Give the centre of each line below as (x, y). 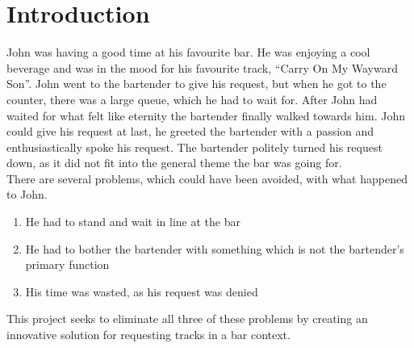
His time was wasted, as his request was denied (142, 291)
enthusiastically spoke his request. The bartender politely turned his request (194, 147)
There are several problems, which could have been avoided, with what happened (207, 178)
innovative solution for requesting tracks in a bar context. (148, 335)
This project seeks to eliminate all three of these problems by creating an (187, 319)
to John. (27, 194)
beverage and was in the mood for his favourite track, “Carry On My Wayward (202, 67)
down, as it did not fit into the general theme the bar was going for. (174, 163)
